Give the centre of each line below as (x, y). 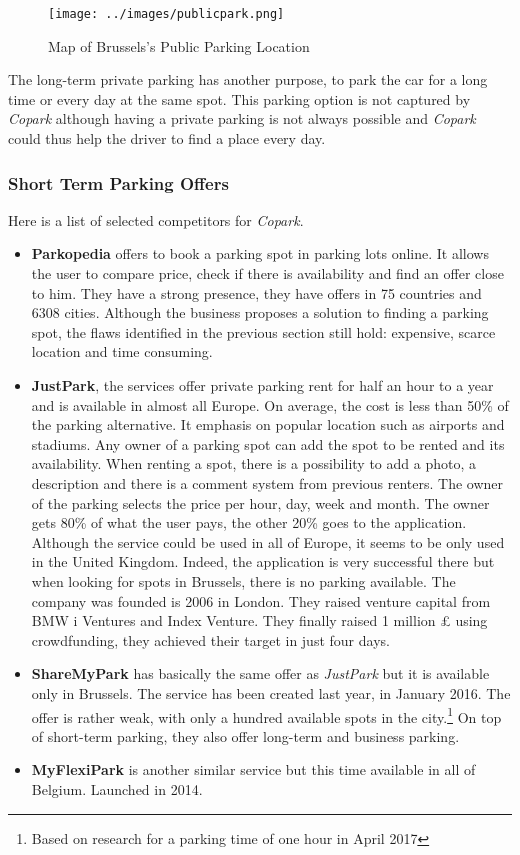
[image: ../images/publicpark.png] (166, 14)
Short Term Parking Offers (118, 182)
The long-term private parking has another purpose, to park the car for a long (248, 79)
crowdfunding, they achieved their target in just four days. (210, 639)
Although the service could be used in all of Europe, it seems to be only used (268, 541)
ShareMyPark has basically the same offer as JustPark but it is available (260, 673)
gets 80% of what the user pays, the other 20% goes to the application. (249, 522)
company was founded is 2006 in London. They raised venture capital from (261, 600)
